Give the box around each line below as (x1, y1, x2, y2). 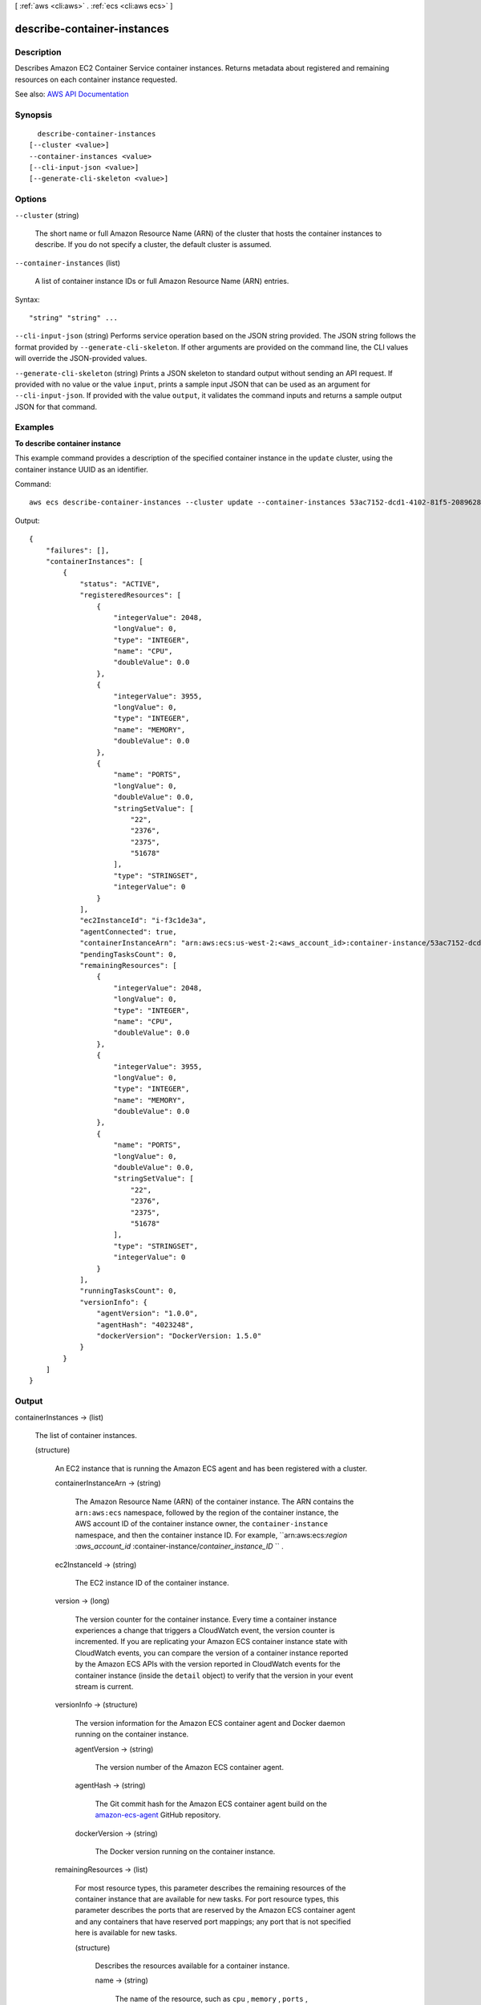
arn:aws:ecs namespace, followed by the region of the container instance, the (75, 1508, 339, 1517)
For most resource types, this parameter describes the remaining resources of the (75, 1883, 346, 1893)
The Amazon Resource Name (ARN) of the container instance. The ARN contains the (75, 1497, 354, 1506)
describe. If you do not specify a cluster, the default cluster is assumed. (34, 240, 272, 249)
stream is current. (75, 1682, 134, 1691)
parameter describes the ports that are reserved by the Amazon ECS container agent (75, 1906, 356, 1915)
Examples (14, 422, 55, 433)
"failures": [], (45, 545, 110, 555)
